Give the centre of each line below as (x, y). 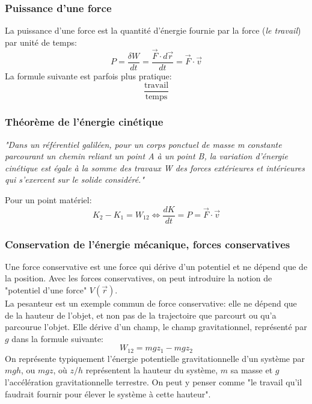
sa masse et (252, 370)
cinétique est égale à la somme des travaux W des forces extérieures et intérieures (155, 167)
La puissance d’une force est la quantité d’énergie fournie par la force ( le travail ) (153, 30)
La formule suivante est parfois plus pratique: (88, 75)
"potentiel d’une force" (46, 290)
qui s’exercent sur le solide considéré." (75, 179)
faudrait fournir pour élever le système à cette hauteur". (108, 393)
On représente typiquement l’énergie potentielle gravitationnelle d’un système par (155, 358)
